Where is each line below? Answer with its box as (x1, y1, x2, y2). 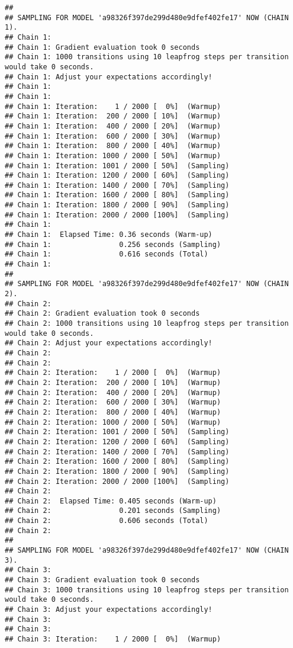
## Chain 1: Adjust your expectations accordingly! (5, 72, 212, 81)
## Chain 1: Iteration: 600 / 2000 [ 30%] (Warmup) (5, 131, 221, 140)
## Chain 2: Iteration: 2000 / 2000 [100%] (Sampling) (5, 477, 230, 486)
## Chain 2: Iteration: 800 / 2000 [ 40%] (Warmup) (5, 408, 221, 416)
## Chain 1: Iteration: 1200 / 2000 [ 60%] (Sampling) (5, 171, 230, 180)
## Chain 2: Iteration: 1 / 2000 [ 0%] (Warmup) (5, 368, 221, 377)
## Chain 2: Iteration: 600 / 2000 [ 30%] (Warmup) (5, 398, 221, 407)
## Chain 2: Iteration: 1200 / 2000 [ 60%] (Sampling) (5, 437, 230, 446)
